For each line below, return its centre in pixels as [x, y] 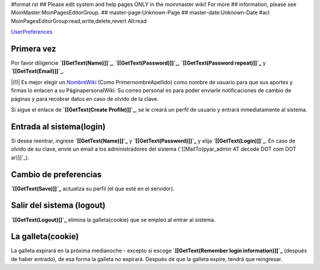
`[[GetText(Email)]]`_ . [38, 71]
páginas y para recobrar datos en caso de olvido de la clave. [85, 99]
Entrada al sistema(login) [58, 127]
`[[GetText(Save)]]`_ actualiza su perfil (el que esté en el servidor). [93, 188]
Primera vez [33, 48]
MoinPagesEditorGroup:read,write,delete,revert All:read [79, 21]
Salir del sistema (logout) [58, 206]
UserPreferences [32, 32]
